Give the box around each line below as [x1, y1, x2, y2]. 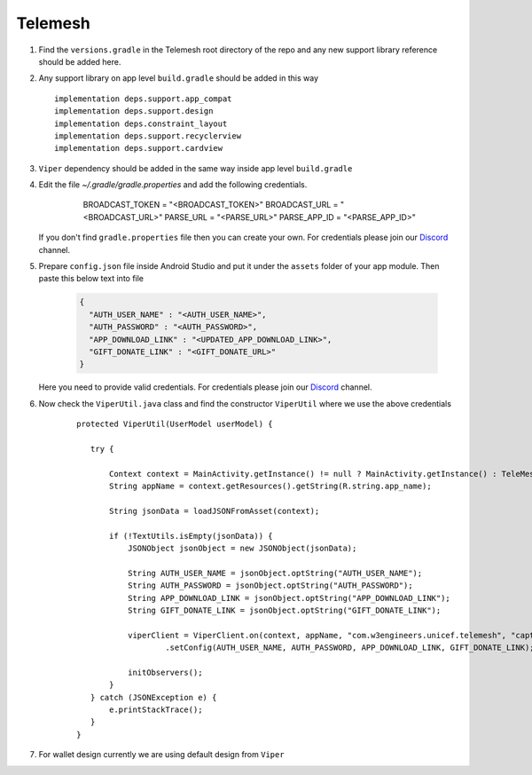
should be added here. [38, 56, 121, 67]
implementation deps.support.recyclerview [54, 130, 242, 141]
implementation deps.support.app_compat [54, 93, 232, 104]
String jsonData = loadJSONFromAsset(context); [109, 506, 320, 516]
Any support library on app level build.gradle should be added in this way [38, 73, 319, 83]
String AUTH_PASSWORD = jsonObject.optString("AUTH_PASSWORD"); [127, 581, 413, 590]
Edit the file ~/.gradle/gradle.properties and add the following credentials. [38, 179, 308, 190]
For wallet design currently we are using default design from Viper [38, 749, 285, 760]
